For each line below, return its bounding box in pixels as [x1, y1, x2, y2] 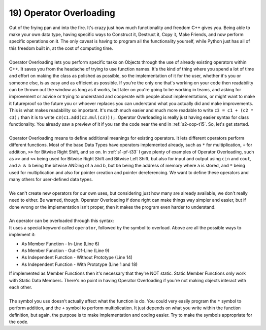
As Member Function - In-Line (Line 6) [21, 241, 100, 247]
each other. [9, 284, 33, 290]
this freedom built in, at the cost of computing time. [9, 45, 113, 51]
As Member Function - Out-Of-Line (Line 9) [21, 248, 110, 254]
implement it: [9, 232, 35, 238]
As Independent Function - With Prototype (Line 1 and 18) [21, 261, 138, 267]
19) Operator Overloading [9, 7, 115, 18]
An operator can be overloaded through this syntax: [9, 218, 114, 224]
